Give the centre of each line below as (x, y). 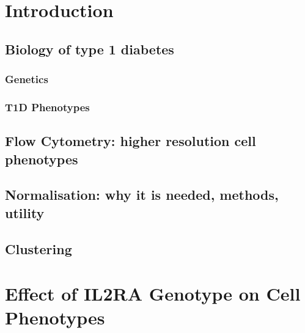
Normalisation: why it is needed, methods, (142, 195)
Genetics (27, 79)
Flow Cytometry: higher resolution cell (130, 141)
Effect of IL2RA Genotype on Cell (153, 294)
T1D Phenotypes (47, 107)
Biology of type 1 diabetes (90, 49)
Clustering (39, 248)
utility (25, 212)
